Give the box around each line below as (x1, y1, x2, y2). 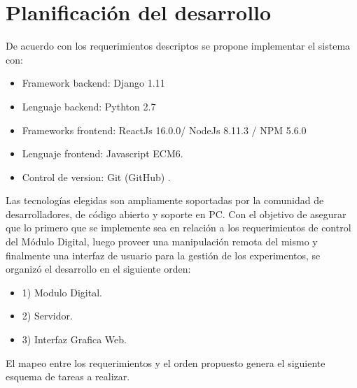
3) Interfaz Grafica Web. (22, 332, 127, 347)
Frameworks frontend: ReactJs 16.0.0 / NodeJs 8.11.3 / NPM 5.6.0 (22, 122, 307, 137)
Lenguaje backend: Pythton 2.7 (22, 99, 156, 113)
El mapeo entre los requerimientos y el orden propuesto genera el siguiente (6, 355, 325, 370)
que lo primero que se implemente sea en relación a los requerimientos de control (6, 220, 351, 235)
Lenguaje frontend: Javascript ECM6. (22, 146, 183, 161)
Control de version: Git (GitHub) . (22, 169, 171, 184)
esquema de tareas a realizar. (6, 369, 130, 384)
